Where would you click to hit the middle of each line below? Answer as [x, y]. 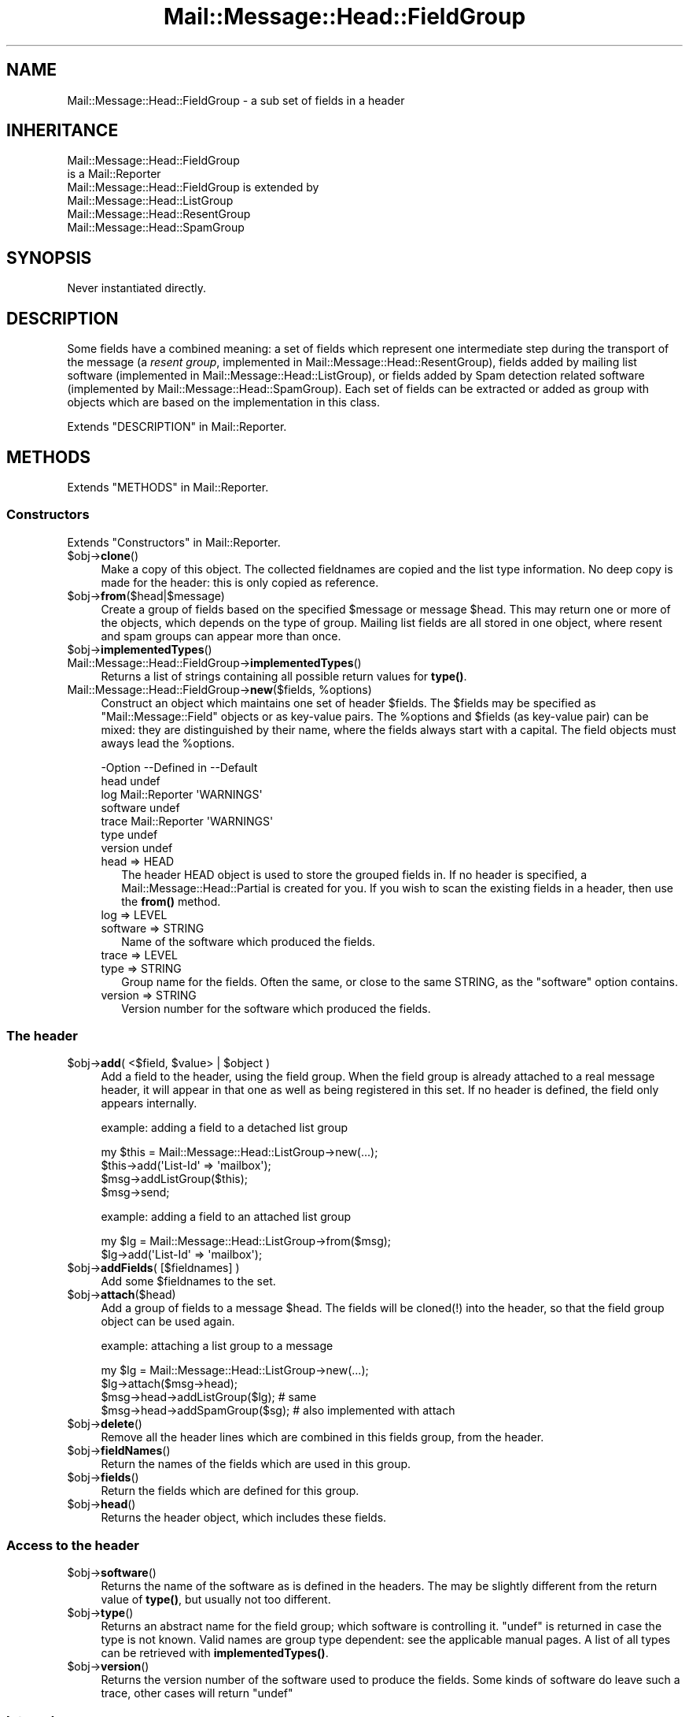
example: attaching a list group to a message [217, 1346]
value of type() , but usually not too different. [216, 1600]
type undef [129, 834]
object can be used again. [168, 1322]
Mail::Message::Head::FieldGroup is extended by [193, 187]
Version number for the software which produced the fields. [276, 1008]
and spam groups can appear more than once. [221, 636]
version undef [137, 847]
